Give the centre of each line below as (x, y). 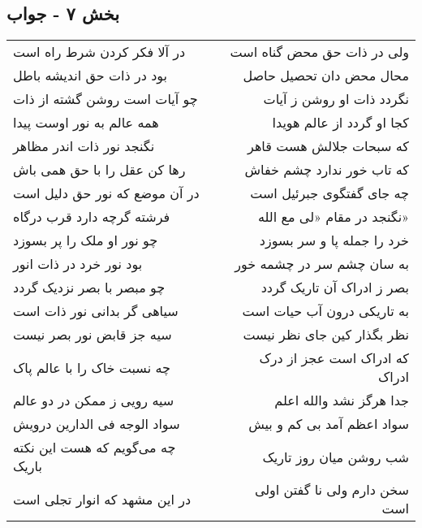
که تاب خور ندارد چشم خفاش (327, 170)
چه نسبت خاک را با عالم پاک (92, 367)
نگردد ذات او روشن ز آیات (336, 99)
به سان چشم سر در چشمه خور (322, 264)
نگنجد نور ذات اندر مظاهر (84, 146)
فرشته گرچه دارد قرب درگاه (92, 217)
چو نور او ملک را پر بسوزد (86, 240)
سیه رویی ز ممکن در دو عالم (94, 400)
